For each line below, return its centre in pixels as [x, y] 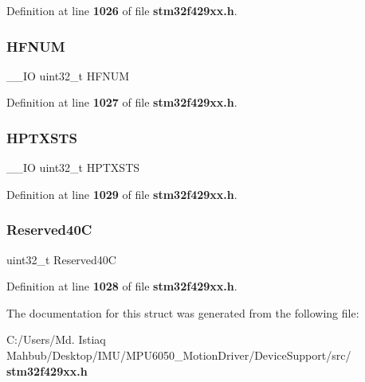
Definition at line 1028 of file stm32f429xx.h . [122, 286]
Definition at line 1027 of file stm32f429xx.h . [122, 102]
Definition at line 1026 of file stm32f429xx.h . [122, 10]
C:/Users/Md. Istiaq [56, 339]
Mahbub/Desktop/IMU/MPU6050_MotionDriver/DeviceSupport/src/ [179, 355]
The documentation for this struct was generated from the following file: [183, 312]
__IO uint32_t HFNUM [68, 75]
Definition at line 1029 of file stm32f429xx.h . [122, 194]
